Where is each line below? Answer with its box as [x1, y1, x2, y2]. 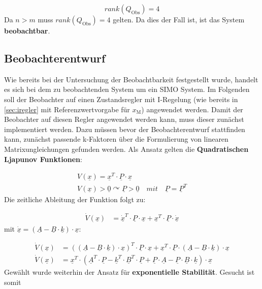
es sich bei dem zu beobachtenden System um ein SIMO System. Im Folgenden [4, 84, 250, 94]
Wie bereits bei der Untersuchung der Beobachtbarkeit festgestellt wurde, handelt [4, 74, 258, 84]
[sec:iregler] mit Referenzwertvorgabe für [4, 104, 130, 114]
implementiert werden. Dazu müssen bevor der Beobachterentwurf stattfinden [4, 123, 245, 134]
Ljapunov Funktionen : [4, 153, 82, 164]
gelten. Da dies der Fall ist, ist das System [113, 14, 245, 24]
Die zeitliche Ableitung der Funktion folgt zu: [4, 194, 146, 204]
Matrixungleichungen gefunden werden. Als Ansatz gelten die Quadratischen [4, 143, 249, 154]
